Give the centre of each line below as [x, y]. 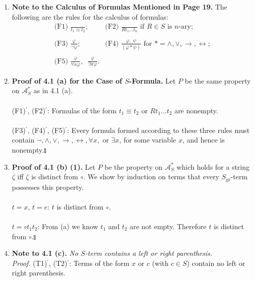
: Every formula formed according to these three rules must [158, 130]
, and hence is [203, 140]
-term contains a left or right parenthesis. [149, 253]
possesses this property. [48, 187]
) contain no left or [216, 263]
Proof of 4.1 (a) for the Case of [67, 80]
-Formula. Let [152, 80]
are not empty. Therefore [168, 226]
